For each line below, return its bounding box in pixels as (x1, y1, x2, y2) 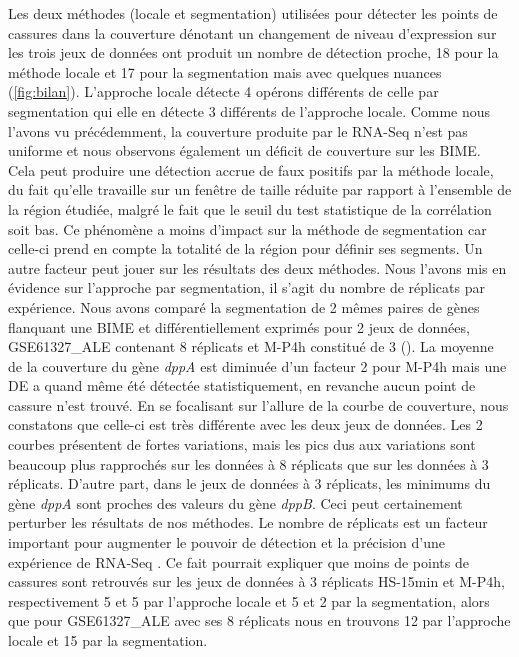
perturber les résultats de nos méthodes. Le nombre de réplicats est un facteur (8, 512, 488, 533)
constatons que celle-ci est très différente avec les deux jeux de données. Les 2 (8, 414, 483, 435)
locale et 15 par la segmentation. (8, 630, 208, 650)
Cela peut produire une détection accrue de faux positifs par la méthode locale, (8, 159, 494, 180)
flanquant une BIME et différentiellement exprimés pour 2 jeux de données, (8, 316, 470, 337)
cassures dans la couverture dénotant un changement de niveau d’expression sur (8, 22, 497, 43)
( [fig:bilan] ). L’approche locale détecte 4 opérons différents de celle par (8, 81, 439, 102)
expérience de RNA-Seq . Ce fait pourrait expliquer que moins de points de (8, 551, 469, 572)
